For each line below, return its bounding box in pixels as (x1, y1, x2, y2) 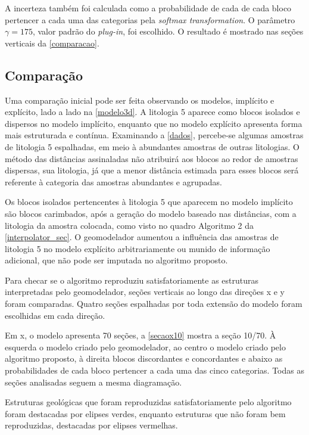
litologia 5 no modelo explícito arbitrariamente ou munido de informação (5, 242, 270, 254)
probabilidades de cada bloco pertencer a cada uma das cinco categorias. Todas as (5, 364, 304, 377)
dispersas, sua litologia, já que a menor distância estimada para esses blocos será (5, 164, 299, 176)
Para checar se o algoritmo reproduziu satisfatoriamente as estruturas (5, 274, 259, 286)
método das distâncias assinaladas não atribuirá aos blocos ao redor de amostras (5, 152, 298, 164)
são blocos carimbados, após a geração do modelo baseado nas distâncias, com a (5, 207, 296, 219)
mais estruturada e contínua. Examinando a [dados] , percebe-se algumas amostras (5, 129, 304, 141)
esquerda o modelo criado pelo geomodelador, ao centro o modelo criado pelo (5, 340, 286, 353)
